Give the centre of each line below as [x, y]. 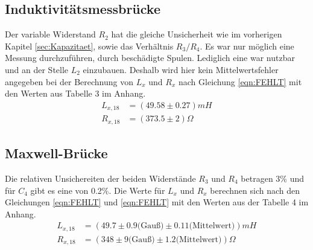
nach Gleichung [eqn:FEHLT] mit [240, 81]
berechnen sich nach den [255, 190]
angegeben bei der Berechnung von [69, 81]
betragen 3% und [273, 178]
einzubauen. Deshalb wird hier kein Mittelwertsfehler [181, 69]
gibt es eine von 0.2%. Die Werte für [98, 190]
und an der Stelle [37, 69]
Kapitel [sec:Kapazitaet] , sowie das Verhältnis [89, 46]
